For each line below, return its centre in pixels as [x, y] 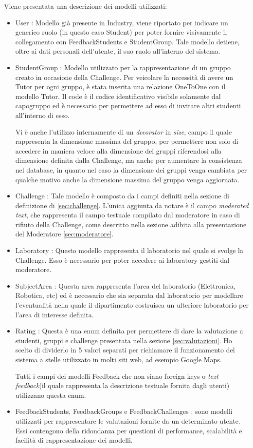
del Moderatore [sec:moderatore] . [64, 234]
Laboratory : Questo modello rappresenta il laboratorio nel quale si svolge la [129, 250]
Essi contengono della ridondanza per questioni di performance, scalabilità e [129, 430]
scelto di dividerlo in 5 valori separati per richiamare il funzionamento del [125, 350]
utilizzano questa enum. [51, 395]
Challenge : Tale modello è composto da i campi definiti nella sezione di [122, 196]
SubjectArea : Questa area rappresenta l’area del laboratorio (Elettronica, [125, 285]
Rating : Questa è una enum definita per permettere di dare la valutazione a [129, 331]
